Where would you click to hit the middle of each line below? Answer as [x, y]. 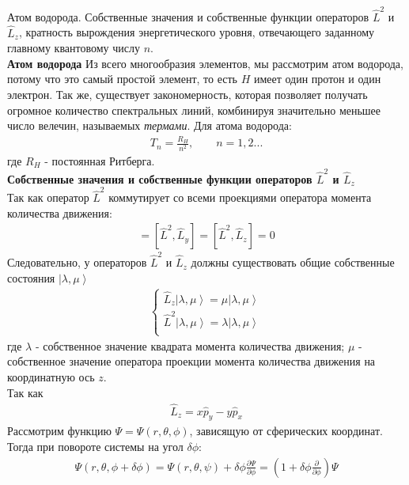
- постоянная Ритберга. [100, 160]
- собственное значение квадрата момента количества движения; [190, 345]
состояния [31, 277]
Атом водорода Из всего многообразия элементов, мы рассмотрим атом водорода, [205, 63]
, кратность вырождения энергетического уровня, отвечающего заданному [197, 32]
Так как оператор [48, 197]
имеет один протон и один [317, 79]
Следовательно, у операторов [77, 262]
